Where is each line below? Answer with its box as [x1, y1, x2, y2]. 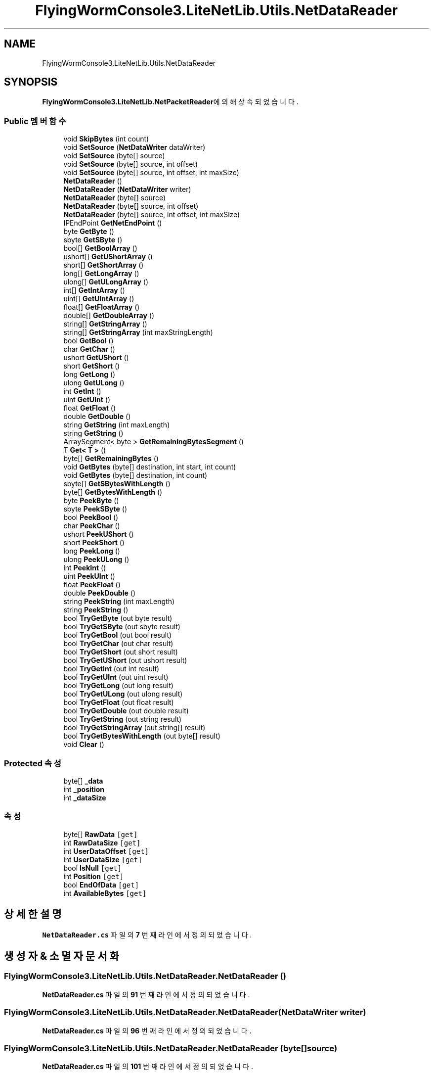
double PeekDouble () [63, 589, 135, 598]
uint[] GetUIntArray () [63, 294, 134, 303]
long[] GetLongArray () [63, 269, 139, 278]
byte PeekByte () [63, 496, 119, 505]
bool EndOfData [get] [63, 880, 139, 889]
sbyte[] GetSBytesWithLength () [63, 479, 171, 488]
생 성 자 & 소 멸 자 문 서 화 [4, 949, 119, 962]
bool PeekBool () [63, 513, 119, 522]
